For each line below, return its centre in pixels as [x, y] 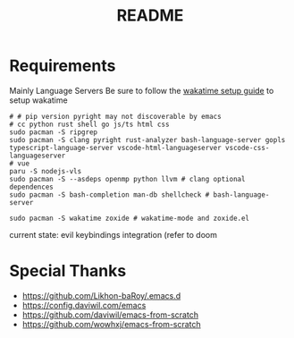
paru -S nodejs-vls [46, 171]
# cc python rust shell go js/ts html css [89, 124]
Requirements [63, 66]
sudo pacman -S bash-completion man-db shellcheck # [109, 194]
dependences [31, 187]
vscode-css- [247, 148]
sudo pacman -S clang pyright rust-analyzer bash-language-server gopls [147, 139]
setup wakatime [39, 100]
